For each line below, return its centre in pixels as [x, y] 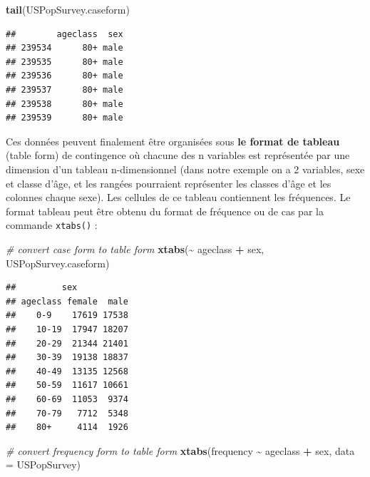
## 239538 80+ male [65, 104]
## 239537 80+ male [65, 89]
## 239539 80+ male [65, 118]
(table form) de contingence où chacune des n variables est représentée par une [178, 155]
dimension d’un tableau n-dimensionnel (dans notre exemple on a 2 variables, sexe [185, 169]
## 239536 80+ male [65, 76]
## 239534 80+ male [65, 48]
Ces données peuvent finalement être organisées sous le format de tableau [173, 141]
